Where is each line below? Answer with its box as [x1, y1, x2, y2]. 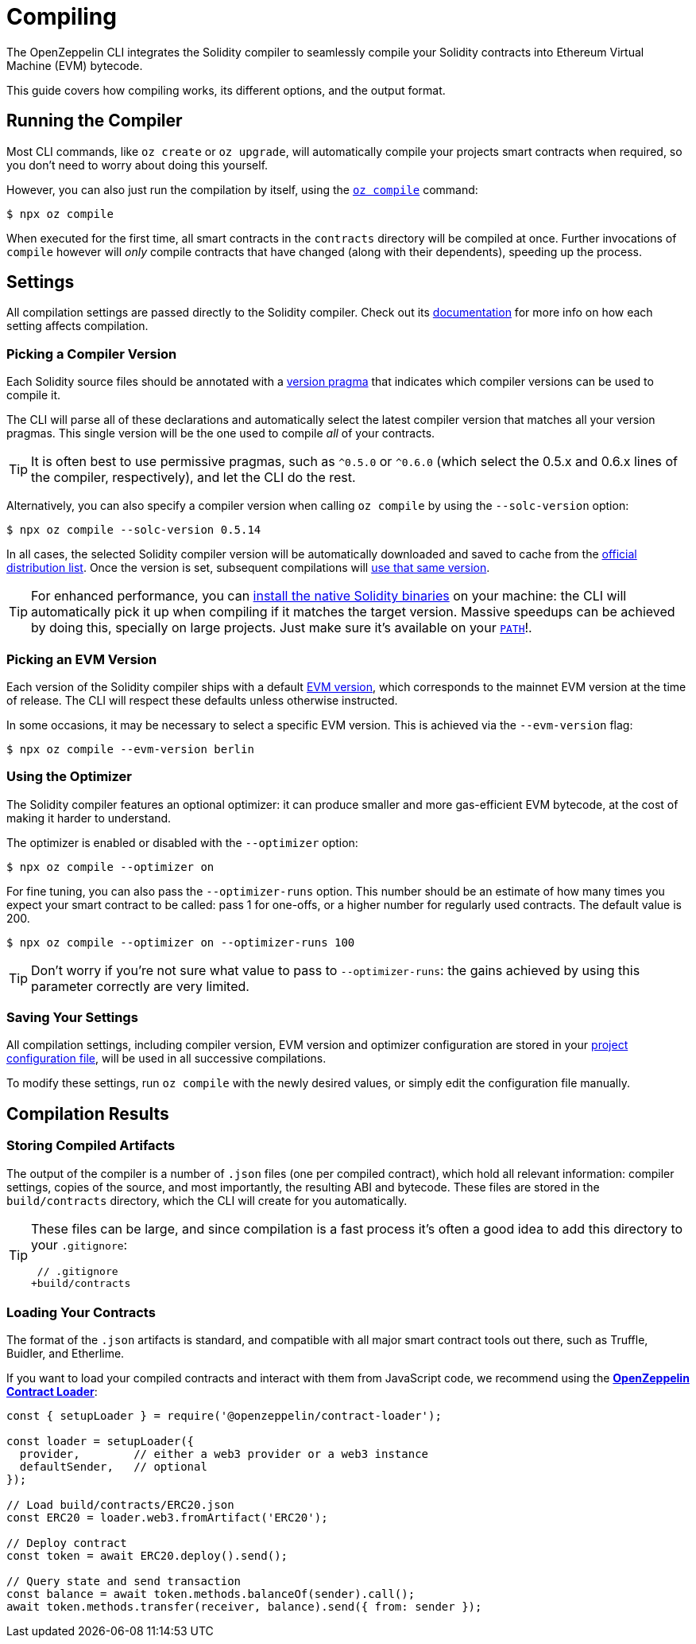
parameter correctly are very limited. [31, 977, 249, 994]
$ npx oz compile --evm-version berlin [6, 742, 254, 756]
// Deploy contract [6, 1537, 127, 1550]
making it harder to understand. [6, 810, 172, 825]
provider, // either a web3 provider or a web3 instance [19, 1448, 429, 1461]
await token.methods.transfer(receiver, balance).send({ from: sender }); [6, 1600, 482, 1614]
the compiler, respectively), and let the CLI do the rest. [31, 469, 356, 486]
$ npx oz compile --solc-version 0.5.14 [6, 523, 261, 537]
